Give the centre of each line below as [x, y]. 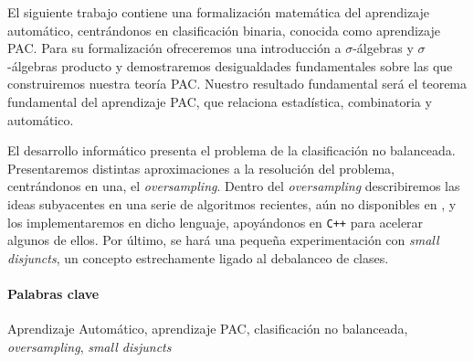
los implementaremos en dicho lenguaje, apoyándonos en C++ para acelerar [216, 222]
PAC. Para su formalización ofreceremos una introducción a [174, 48]
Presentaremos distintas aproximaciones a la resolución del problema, [201, 168]
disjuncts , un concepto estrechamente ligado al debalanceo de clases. [198, 257]
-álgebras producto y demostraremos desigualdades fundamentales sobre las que [230, 65]
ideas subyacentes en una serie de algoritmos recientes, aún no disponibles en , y [232, 203]
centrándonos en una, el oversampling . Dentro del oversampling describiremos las [234, 186]
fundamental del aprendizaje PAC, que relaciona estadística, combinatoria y [220, 101]
